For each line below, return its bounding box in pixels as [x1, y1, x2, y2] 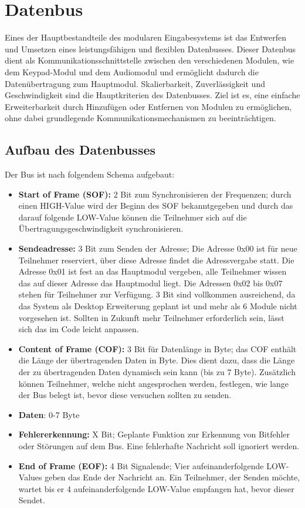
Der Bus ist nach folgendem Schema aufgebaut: [5, 168, 175, 181]
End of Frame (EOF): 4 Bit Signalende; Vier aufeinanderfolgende [18, 459, 264, 472]
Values [18, 471, 42, 483]
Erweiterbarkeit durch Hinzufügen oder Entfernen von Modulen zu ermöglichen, [5, 100, 292, 112]
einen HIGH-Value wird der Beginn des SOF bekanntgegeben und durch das [18, 199, 293, 212]
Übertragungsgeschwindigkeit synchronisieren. [18, 222, 184, 235]
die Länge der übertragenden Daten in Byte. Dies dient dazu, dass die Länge [18, 354, 295, 366]
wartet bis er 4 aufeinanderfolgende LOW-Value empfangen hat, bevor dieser [18, 482, 294, 494]
